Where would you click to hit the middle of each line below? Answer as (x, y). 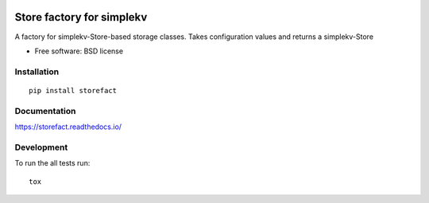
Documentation (45, 111)
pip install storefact (73, 90)
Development (41, 147)
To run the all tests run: (52, 163)
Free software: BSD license (79, 51)
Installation (37, 72)
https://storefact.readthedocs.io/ (68, 127)
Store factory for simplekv (81, 17)
